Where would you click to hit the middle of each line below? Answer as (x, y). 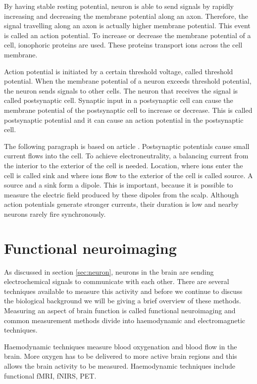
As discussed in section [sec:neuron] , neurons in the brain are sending (109, 271)
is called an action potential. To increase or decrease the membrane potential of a (128, 35)
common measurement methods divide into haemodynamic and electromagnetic (125, 320)
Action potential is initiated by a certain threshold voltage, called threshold (119, 71)
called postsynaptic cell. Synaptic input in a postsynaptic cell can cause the (119, 100)
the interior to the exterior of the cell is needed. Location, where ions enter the (124, 165)
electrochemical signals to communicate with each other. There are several (117, 281)
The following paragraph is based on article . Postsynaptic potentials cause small (127, 146)
